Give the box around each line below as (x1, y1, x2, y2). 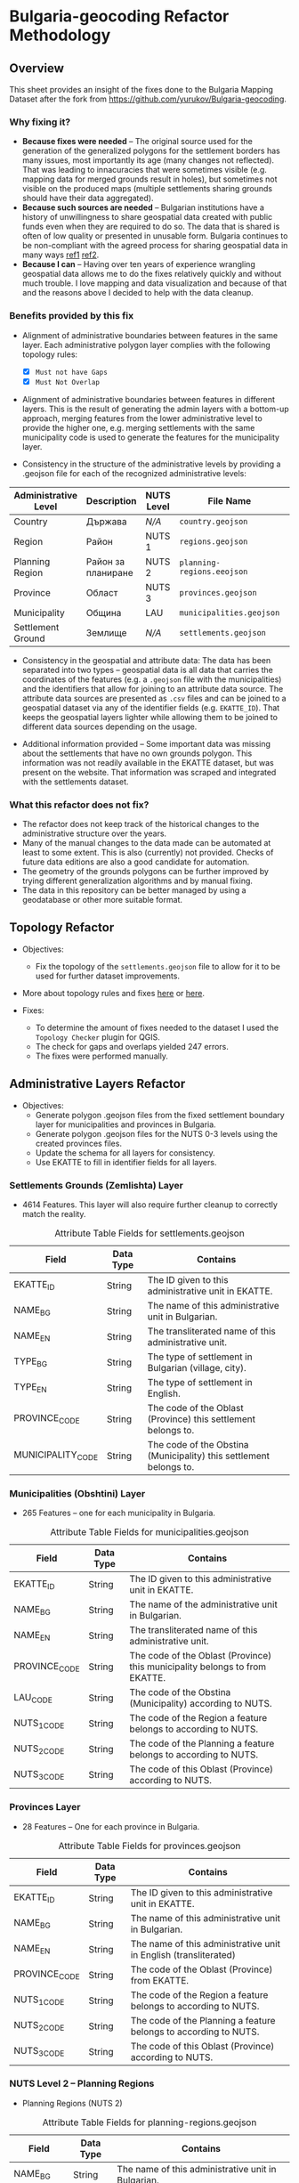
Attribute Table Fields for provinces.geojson (58, 1839, 241, 1852)
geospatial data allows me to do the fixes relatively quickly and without (21, 269, 282, 280)
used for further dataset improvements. (35, 970, 181, 981)
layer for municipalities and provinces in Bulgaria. (35, 1119, 216, 1130)
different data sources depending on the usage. (21, 721, 198, 732)
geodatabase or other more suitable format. (21, 895, 182, 905)
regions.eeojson (179, 566, 248, 576)
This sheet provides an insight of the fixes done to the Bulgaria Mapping (9, 85, 274, 94)
